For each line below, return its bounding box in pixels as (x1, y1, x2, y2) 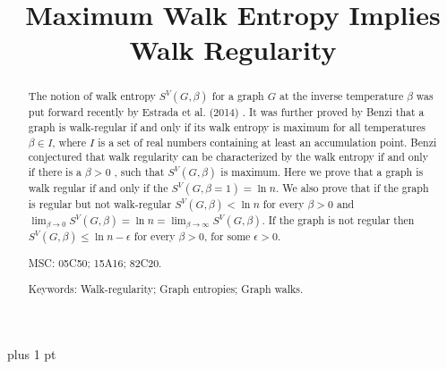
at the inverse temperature (279, 88, 404, 104)
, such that (114, 164, 165, 180)
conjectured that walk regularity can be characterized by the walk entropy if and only (28, 149, 428, 164)
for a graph (211, 88, 264, 104)
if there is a (28, 164, 82, 180)
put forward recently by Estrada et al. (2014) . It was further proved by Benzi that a (28, 105, 425, 120)
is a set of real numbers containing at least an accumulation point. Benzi (98, 134, 437, 149)
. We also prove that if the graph (275, 180, 429, 196)
